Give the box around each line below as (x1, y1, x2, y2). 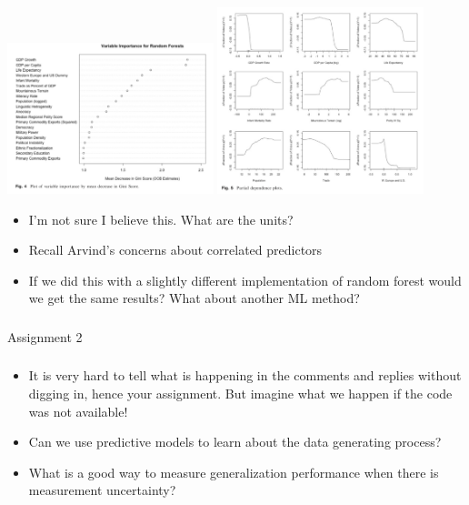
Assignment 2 (7, 327, 83, 346)
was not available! (28, 401, 128, 420)
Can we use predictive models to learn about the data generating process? (28, 432, 442, 451)
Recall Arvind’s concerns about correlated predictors (28, 240, 323, 259)
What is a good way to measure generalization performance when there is (28, 462, 439, 481)
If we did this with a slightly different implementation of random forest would (28, 270, 462, 289)
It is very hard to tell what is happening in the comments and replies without (28, 366, 462, 385)
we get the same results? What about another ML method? (28, 288, 360, 308)
